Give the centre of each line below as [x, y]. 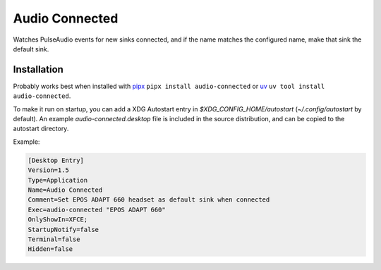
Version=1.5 [49, 170]
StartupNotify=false [63, 229]
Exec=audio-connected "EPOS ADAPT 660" [97, 209]
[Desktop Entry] [56, 160]
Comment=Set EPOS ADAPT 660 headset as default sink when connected [149, 200]
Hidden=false [50, 249]
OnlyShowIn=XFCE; [58, 220]
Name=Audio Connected [65, 190]
